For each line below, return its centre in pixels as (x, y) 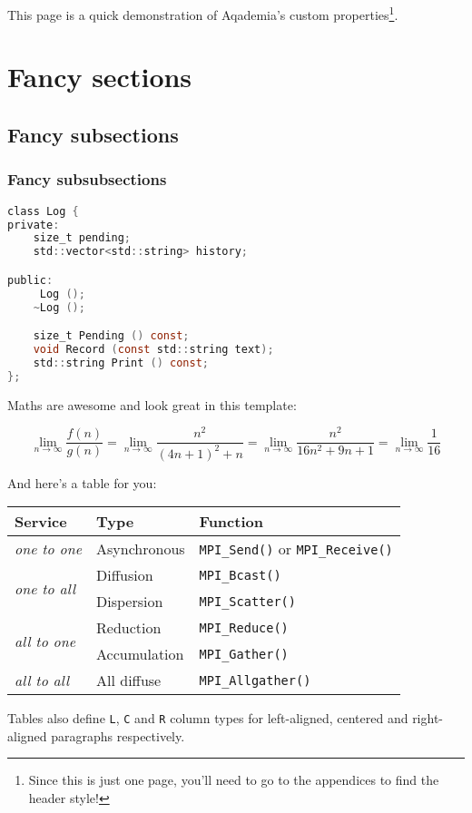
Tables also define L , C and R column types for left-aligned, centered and (208, 718)
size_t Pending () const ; (111, 336)
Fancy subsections (93, 135)
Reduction (129, 628)
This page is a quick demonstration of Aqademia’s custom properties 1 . (203, 13)
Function (231, 522)
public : (30, 280)
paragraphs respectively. (118, 735)
